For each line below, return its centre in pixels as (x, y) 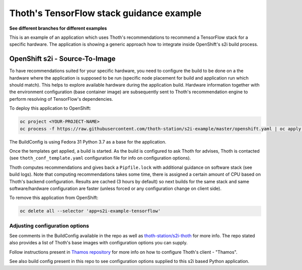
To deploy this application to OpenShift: (50, 108)
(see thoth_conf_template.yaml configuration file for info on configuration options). (100, 158)
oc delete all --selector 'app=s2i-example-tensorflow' (90, 211)
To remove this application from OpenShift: (54, 198)
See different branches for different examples (58, 28)
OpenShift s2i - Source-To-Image (62, 59)
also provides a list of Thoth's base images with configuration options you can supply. (99, 243)
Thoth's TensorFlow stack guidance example (105, 13)
